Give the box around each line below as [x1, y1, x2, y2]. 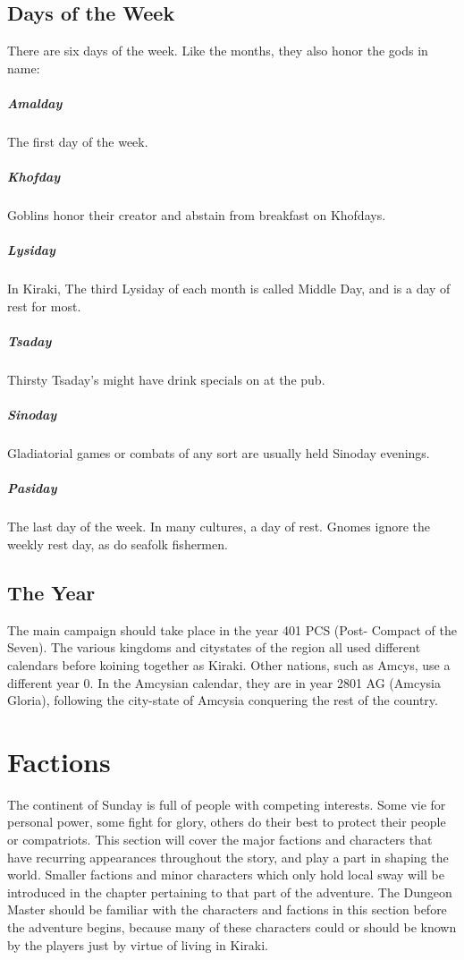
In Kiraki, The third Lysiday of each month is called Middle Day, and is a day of [7, 279, 451, 298]
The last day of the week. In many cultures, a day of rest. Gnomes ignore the [7, 517, 430, 536]
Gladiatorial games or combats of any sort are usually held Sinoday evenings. [7, 444, 430, 463]
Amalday [7, 93, 63, 112]
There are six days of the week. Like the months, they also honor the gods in [7, 41, 428, 60]
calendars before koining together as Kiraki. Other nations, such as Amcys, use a [7, 655, 451, 674]
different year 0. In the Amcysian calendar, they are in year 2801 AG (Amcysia [7, 673, 441, 692]
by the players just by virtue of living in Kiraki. [7, 935, 268, 954]
